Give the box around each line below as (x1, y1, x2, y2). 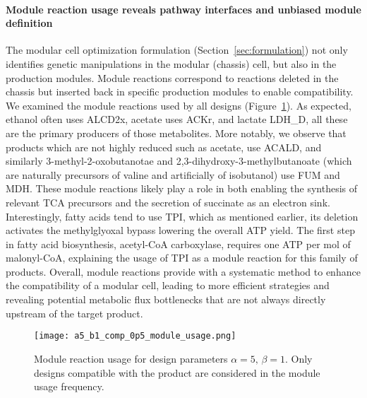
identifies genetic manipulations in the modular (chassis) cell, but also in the (6, 56, 337, 71)
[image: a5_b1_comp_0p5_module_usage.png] (34, 331, 236, 341)
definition (6, 16, 53, 30)
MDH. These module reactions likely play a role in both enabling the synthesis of (6, 181, 358, 196)
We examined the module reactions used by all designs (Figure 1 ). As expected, (6, 98, 351, 112)
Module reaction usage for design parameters (34, 351, 228, 365)
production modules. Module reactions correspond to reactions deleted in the (6, 70, 339, 85)
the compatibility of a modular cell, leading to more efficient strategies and (6, 278, 330, 293)
